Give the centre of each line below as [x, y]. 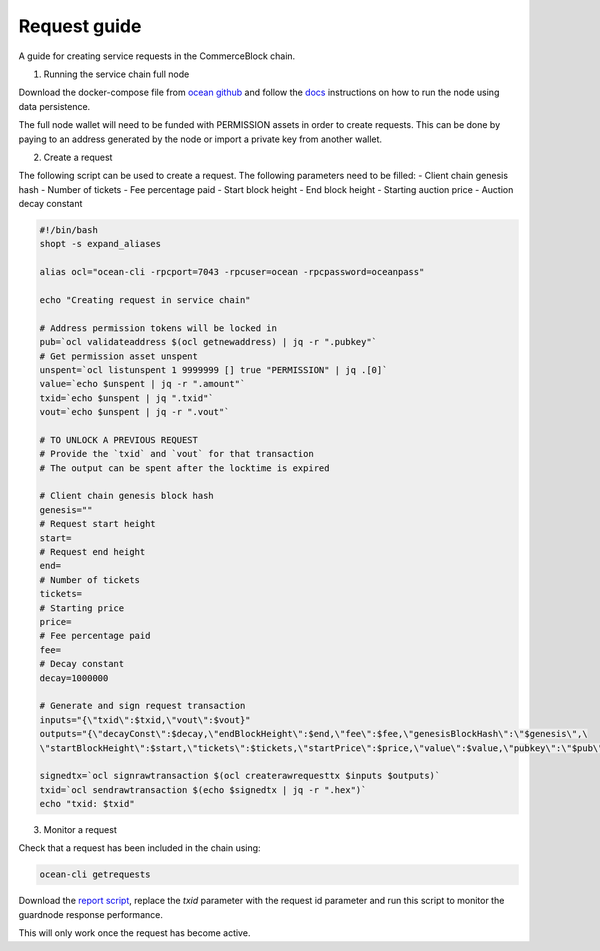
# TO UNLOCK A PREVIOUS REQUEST [119, 439]
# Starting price [82, 608]
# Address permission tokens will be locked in [158, 328]
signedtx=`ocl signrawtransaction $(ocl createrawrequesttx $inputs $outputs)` [240, 776]
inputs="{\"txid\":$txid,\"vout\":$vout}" [145, 719]
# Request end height [92, 552]
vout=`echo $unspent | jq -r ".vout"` [134, 412]
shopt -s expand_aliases [100, 244]
